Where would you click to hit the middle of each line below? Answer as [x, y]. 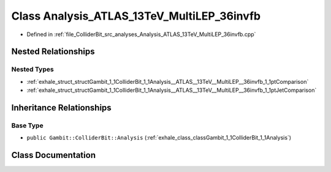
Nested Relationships [53, 52]
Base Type [27, 125]
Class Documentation [54, 155]
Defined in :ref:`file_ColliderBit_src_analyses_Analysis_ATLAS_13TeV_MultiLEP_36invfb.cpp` [141, 34]
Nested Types [33, 69]
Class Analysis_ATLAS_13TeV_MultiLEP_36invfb [136, 16]
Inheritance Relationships [61, 107]
